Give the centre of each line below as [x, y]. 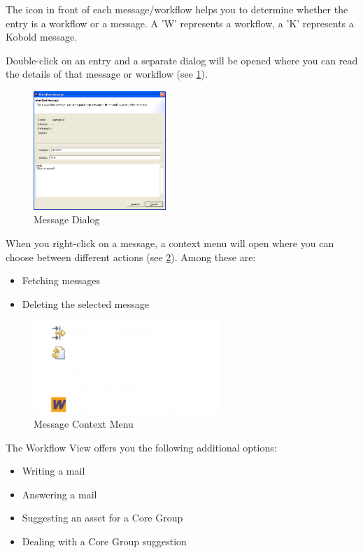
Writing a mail [54, 471]
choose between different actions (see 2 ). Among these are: [131, 257]
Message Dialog [67, 219]
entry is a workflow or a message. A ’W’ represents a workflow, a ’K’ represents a [180, 23]
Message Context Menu [84, 423]
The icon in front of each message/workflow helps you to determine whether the [177, 9]
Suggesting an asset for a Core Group [102, 518]
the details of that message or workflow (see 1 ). [107, 74]
